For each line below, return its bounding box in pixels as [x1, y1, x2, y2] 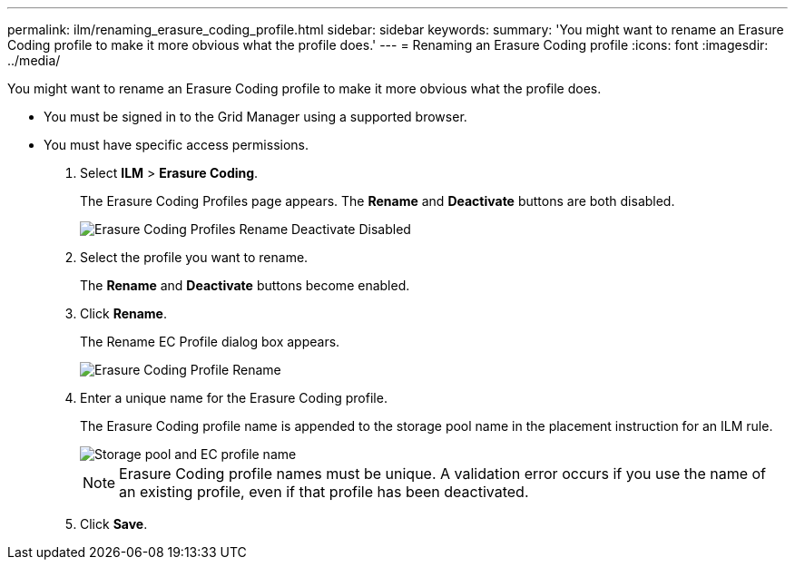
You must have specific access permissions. [44, 137, 309, 152]
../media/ [7, 53, 61, 68]
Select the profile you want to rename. [80, 249, 309, 265]
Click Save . [80, 516, 148, 532]
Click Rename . [80, 306, 168, 321]
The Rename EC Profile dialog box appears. [80, 334, 340, 349]
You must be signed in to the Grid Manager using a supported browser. [44, 109, 467, 124]
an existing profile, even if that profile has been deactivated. [119, 483, 529, 501]
